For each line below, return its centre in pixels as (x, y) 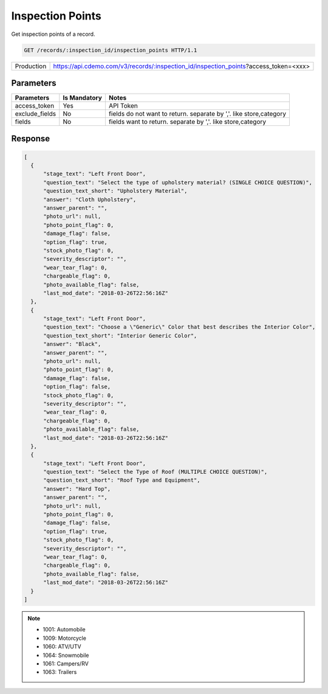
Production (31, 66)
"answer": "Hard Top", (77, 489)
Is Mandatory (83, 98)
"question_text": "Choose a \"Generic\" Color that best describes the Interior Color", (179, 327)
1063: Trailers (60, 672)
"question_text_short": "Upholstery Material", (115, 191)
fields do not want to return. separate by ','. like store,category (197, 114)
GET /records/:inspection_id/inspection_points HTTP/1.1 (111, 50)
